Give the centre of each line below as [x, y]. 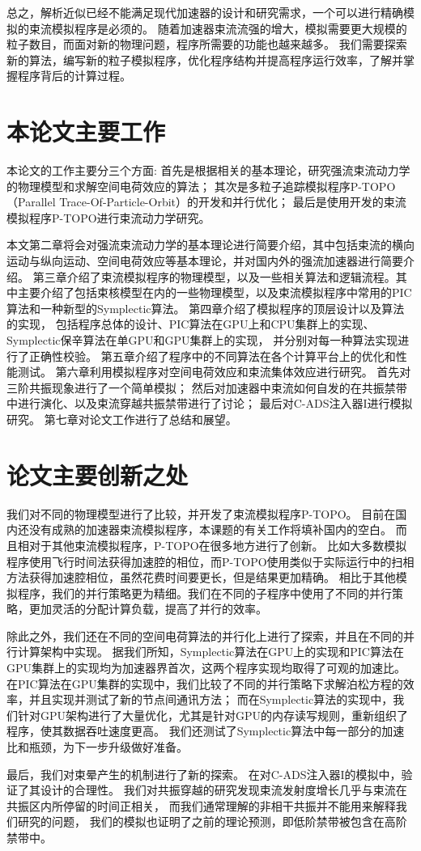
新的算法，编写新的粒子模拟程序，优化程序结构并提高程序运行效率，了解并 [205, 59]
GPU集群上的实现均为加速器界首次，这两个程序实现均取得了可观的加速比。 [206, 668]
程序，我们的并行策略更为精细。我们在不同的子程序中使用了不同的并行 [204, 593]
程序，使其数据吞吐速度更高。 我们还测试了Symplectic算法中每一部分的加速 [206, 731]
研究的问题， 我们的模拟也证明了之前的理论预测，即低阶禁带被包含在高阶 [212, 821]
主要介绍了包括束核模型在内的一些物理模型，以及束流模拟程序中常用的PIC [215, 292]
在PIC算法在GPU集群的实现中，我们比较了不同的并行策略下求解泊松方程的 [205, 683]
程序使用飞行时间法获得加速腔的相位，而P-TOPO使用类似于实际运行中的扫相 [210, 561]
